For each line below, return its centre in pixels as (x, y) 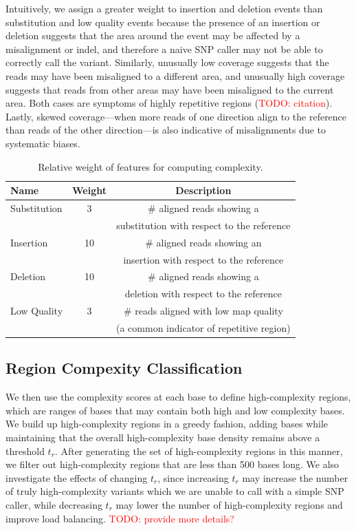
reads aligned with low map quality (209, 311)
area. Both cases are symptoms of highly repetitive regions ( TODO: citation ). (169, 103)
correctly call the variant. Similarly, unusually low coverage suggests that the (167, 62)
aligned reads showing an (209, 242)
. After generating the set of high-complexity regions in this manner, (199, 450)
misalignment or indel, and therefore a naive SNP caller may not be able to (164, 49)
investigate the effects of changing (77, 477)
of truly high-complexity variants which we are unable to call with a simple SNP (175, 491)
